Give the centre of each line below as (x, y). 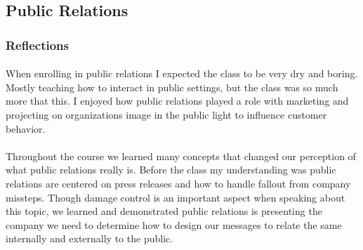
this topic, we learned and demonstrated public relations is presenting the (164, 211)
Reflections (37, 45)
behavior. (26, 128)
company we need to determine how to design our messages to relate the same (174, 224)
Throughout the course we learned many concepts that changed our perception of (181, 156)
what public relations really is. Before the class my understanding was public (171, 170)
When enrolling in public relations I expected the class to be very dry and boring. (182, 73)
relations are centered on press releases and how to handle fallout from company (178, 183)
